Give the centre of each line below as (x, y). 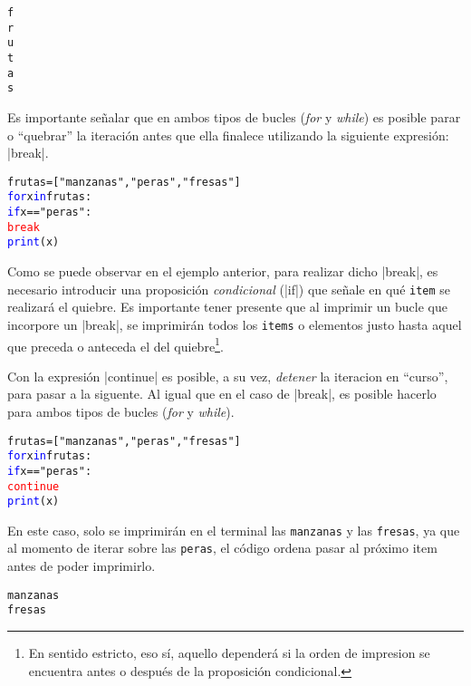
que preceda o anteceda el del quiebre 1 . (115, 344)
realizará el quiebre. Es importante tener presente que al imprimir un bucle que (227, 307)
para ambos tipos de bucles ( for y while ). (121, 411)
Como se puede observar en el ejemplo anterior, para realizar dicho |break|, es (223, 271)
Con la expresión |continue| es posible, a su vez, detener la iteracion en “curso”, (228, 376)
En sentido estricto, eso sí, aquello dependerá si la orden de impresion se (229, 653)
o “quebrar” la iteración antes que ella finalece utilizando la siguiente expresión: (228, 135)
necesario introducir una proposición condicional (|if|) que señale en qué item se (229, 289)
